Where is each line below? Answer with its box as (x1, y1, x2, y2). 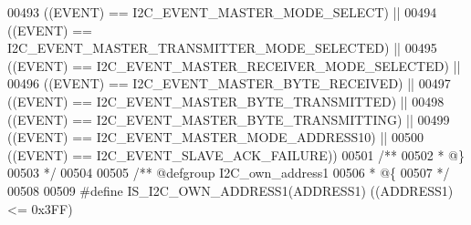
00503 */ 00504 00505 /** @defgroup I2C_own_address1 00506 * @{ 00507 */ (7, 163, 450, 182)
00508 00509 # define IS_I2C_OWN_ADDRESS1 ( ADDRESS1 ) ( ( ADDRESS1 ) (7, 180, 454, 199)
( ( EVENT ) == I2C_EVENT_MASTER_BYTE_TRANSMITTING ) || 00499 (7, 109, 450, 128)
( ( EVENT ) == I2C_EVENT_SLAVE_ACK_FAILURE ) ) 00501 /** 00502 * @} (7, 145, 465, 164)
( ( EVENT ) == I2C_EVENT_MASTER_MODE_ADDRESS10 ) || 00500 (7, 128, 424, 147)
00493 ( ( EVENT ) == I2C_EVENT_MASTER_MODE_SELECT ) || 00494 (7, 3, 437, 21)
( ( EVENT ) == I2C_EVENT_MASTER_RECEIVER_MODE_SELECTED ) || (7, 56, 461, 75)
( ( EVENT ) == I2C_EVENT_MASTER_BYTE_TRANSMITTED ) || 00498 (7, 91, 445, 110)
